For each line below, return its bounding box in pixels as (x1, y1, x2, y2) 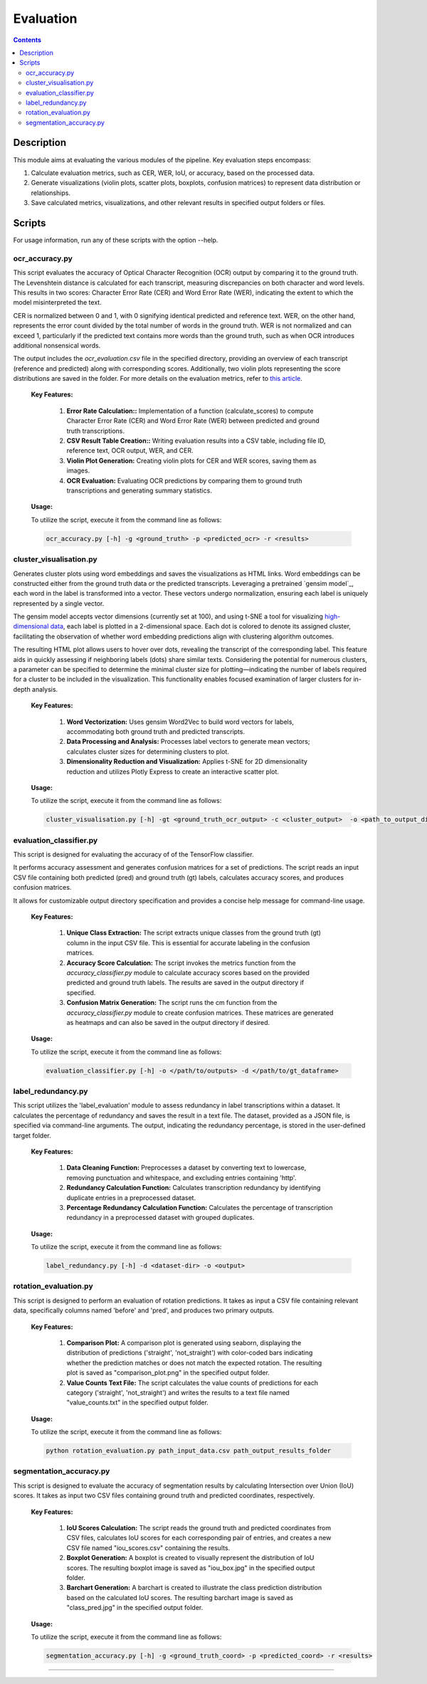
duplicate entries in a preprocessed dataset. (66, 1193, 196, 1202)
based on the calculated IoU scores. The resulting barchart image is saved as (66, 1593, 293, 1601)
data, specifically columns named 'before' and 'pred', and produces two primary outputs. (13, 1306, 275, 1315)
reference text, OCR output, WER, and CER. (66, 446, 194, 455)
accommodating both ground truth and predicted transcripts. (66, 727, 246, 736)
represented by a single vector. (13, 599, 105, 608)
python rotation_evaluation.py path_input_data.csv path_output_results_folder (46, 1447, 332, 1455)
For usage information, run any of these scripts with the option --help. (13, 236, 218, 245)
